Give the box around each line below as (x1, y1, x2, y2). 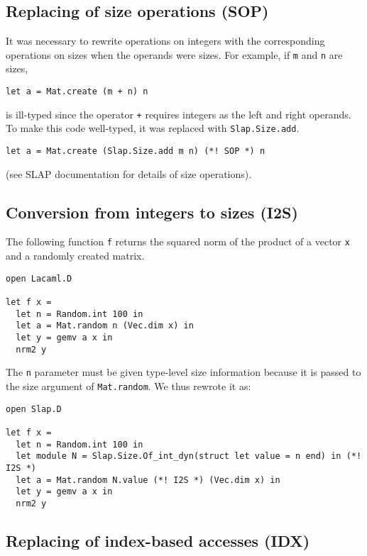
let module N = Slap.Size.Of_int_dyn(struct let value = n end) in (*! (16, 451, 362, 462)
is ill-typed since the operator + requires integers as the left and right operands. (6, 106, 351, 121)
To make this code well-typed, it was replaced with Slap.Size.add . (6, 121, 300, 135)
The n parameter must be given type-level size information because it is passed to (6, 365, 361, 379)
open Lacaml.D (6, 273, 72, 284)
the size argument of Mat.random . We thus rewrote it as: (6, 378, 251, 393)
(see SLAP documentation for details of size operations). (6, 166, 252, 181)
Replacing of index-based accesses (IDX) (6, 529, 310, 551)
